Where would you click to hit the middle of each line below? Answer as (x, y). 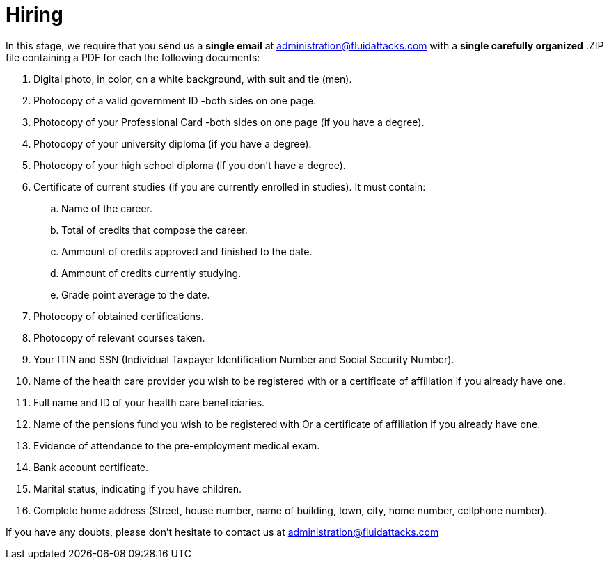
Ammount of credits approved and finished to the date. (187, 251)
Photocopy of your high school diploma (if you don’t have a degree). (190, 165)
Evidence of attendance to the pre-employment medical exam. (177, 445)
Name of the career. (107, 208)
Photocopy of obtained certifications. (119, 316)
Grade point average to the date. (136, 294)
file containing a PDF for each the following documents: (133, 57)
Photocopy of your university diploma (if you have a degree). (173, 143)
